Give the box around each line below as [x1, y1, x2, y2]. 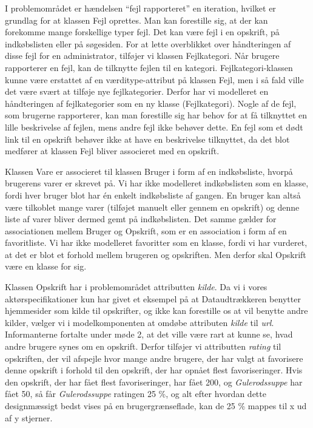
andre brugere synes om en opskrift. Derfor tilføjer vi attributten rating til [5, 340, 281, 353]
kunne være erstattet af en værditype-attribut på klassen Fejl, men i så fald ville [5, 73, 304, 86]
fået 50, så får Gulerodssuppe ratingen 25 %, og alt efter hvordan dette [5, 387, 266, 400]
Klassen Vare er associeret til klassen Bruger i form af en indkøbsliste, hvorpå [5, 165, 293, 177]
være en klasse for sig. [5, 260, 87, 273]
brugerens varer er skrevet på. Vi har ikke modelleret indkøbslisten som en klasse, [5, 177, 309, 189]
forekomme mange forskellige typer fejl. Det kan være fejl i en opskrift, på [5, 25, 280, 38]
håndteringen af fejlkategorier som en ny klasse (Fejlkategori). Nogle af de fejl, [5, 97, 297, 109]
